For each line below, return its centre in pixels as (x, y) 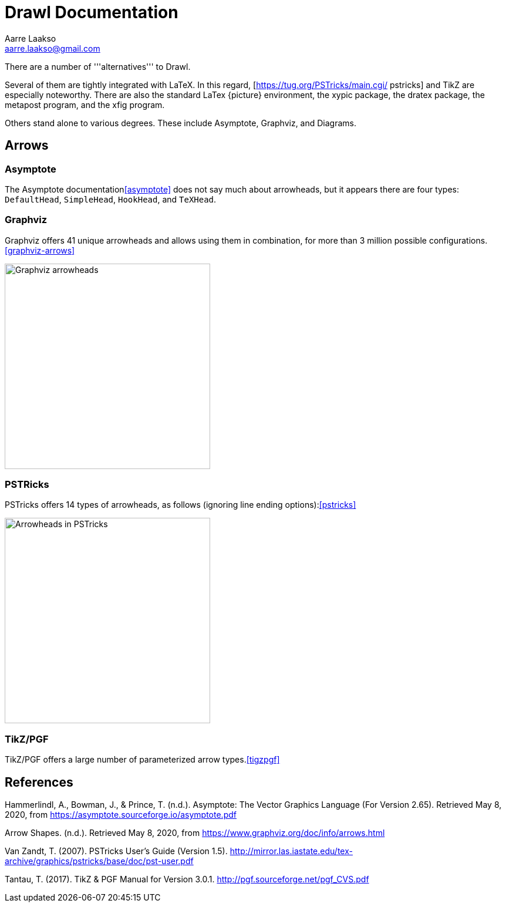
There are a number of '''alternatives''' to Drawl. (98, 66)
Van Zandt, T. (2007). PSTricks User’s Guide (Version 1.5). (116, 851)
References (39, 782)
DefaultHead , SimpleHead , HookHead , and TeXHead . (111, 199)
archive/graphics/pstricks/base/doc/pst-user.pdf (99, 861)
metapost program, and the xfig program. (85, 104)
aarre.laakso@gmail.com (53, 48)
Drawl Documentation (92, 12)
